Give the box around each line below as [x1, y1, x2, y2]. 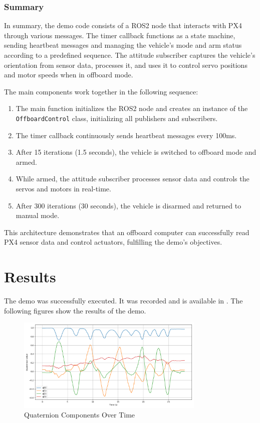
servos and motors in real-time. [16, 183, 111, 193]
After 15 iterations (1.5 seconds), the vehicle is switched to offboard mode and [16, 147, 256, 157]
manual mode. [16, 210, 60, 221]
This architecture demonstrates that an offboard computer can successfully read [4, 227, 249, 237]
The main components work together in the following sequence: [4, 86, 198, 96]
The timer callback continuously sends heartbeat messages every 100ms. [16, 130, 237, 140]
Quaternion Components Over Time [24, 409, 135, 420]
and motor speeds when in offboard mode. [4, 69, 133, 80]
